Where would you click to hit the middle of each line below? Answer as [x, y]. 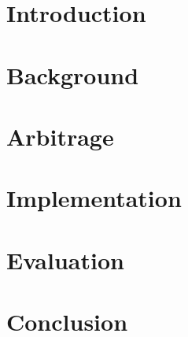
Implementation [94, 198]
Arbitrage [60, 136]
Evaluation [65, 259]
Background [73, 74]
